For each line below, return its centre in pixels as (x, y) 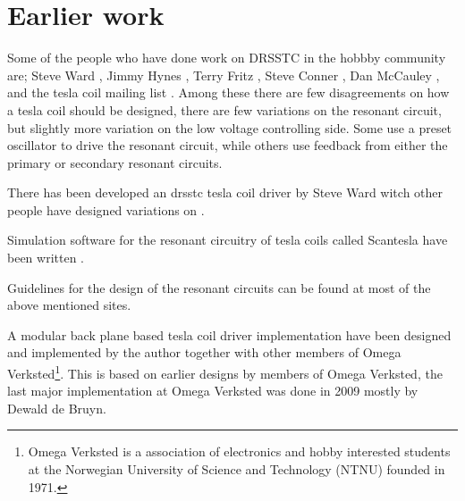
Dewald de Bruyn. (57, 408)
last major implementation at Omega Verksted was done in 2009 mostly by (213, 391)
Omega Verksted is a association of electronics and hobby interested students (239, 451)
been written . (46, 258)
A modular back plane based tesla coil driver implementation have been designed (229, 334)
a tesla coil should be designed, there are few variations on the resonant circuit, (224, 109)
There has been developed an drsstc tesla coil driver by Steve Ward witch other (225, 192)
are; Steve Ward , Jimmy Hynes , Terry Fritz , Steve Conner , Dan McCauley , (224, 75)
